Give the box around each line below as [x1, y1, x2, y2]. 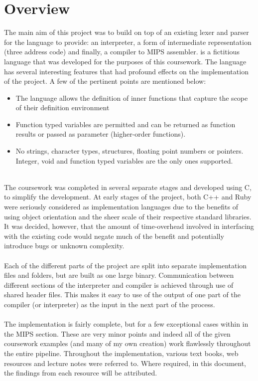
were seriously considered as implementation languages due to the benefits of [4, 201, 238, 212]
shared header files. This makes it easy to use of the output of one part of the [4, 289, 241, 300]
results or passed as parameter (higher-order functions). [15, 129, 186, 139]
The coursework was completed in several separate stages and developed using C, [4, 182, 252, 192]
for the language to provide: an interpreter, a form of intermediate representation [4, 36, 252, 47]
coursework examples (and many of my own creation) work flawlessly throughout [4, 338, 251, 349]
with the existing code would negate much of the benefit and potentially [4, 230, 224, 241]
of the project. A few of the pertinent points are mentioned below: [4, 76, 206, 86]
